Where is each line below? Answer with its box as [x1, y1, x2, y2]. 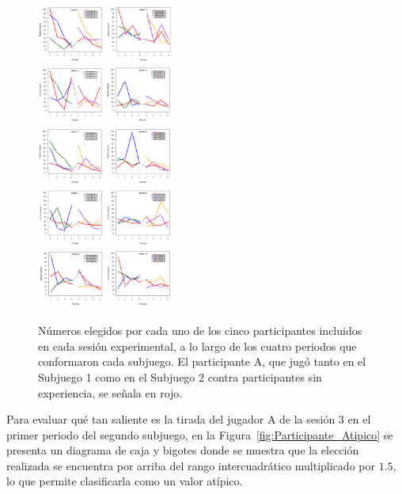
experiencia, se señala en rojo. [38, 384, 183, 401]
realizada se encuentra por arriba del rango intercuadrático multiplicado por [6, 457, 375, 473]
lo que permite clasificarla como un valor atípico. [6, 473, 243, 489]
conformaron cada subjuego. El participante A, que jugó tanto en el [38, 353, 366, 370]
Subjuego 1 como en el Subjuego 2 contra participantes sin [38, 368, 322, 385]
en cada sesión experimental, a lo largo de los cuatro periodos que [38, 337, 357, 354]
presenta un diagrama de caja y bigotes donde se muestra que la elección [6, 442, 359, 458]
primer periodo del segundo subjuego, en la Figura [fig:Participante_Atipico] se [6, 426, 393, 443]
